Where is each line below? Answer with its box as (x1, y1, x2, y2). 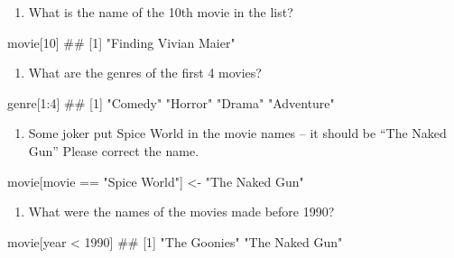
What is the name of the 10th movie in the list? (28, 3, 293, 21)
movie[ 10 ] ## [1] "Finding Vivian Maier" (7, 32, 236, 51)
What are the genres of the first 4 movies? (28, 63, 262, 82)
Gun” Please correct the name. (28, 141, 199, 160)
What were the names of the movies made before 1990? (28, 202, 335, 221)
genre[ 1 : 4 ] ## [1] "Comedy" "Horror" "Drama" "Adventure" (7, 93, 335, 112)
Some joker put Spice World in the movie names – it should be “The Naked (28, 124, 447, 143)
